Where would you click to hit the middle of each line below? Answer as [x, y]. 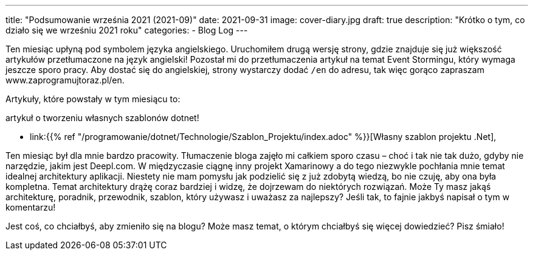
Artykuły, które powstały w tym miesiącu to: [93, 99]
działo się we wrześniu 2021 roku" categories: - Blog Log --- [127, 30]
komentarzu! [31, 207]
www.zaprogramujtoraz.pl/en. [65, 80]
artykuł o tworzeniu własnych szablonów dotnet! [102, 118]
